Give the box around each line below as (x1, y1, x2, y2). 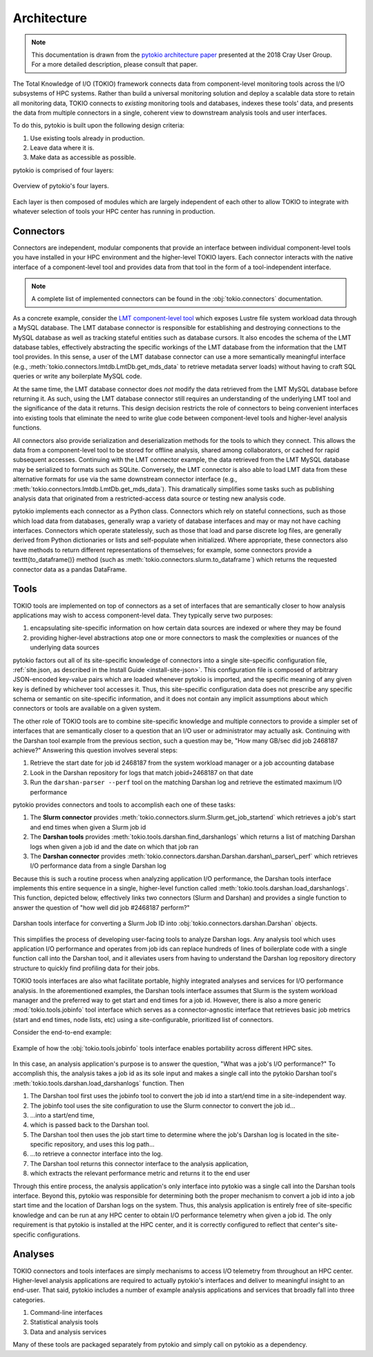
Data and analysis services (30, 1327, 107, 1336)
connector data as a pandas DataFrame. (12, 565, 127, 574)
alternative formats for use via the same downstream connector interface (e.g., (12, 475, 238, 484)
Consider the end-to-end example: (12, 1028, 112, 1037)
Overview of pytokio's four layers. (12, 182, 110, 190)
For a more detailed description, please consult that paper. (31, 60, 198, 69)
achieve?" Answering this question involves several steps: (12, 746, 178, 754)
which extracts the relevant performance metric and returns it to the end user (30, 1169, 251, 1178)
